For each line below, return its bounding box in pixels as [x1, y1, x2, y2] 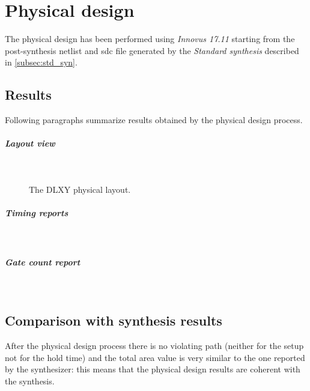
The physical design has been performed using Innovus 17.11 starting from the [5, 32, 295, 45]
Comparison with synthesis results [5, 311, 222, 330]
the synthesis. [5, 374, 55, 387]
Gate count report [5, 256, 81, 268]
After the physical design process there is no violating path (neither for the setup [5, 339, 304, 351]
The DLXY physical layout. [29, 183, 131, 195]
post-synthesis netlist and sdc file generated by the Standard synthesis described [5, 44, 299, 56]
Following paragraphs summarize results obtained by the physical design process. [5, 114, 303, 126]
